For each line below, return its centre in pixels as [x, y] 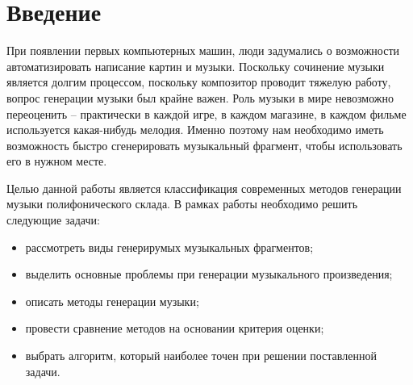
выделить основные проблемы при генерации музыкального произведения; [209, 274]
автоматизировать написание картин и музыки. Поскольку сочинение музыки [196, 66]
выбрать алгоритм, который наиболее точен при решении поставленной [201, 356]
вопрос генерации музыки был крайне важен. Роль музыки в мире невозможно [200, 97]
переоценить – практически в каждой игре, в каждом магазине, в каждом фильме [206, 113]
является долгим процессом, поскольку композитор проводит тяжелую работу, [199, 82]
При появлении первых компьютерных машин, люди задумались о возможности [203, 50]
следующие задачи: [53, 220]
